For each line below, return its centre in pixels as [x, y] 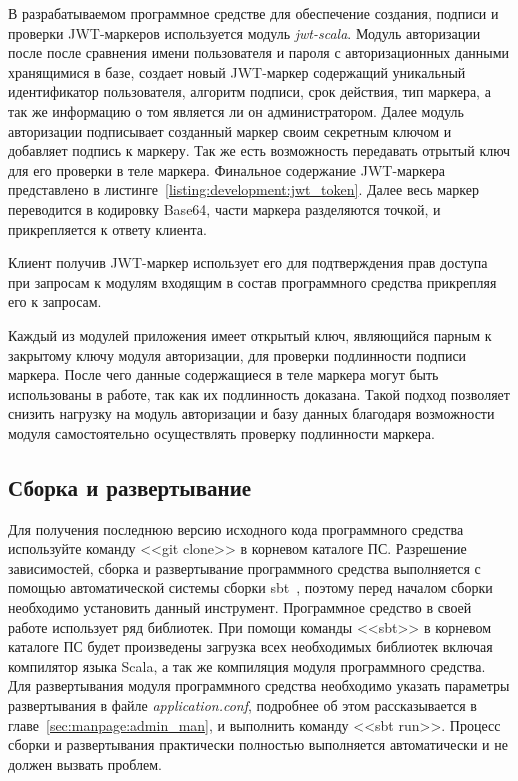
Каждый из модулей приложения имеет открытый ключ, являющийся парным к [250, 334]
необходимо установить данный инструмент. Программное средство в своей [240, 607]
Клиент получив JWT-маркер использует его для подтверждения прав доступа [248, 262]
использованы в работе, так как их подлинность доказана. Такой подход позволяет [259, 393]
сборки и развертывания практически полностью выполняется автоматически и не [258, 744]
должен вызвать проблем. [85, 763]
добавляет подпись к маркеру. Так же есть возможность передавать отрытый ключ [259, 150]
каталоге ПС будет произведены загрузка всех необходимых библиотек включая [250, 646]
